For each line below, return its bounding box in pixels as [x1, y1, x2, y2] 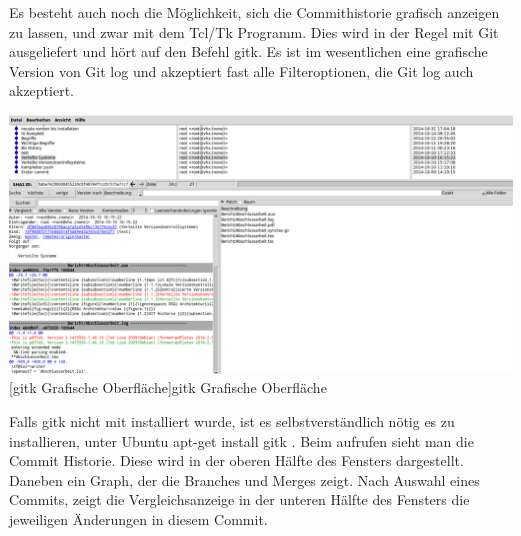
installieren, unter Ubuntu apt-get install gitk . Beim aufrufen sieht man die [9, 430, 474, 451]
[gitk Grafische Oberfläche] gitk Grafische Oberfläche [9, 377, 327, 398]
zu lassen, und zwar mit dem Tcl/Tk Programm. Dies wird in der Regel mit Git [9, 21, 499, 42]
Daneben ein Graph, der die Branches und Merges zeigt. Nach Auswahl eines [9, 469, 480, 490]
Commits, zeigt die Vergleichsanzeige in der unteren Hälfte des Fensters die [9, 489, 470, 510]
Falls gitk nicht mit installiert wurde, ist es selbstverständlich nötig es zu [9, 411, 455, 432]
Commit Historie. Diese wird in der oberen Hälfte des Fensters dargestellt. [9, 450, 464, 471]
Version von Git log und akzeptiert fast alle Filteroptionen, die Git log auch [9, 60, 474, 81]
